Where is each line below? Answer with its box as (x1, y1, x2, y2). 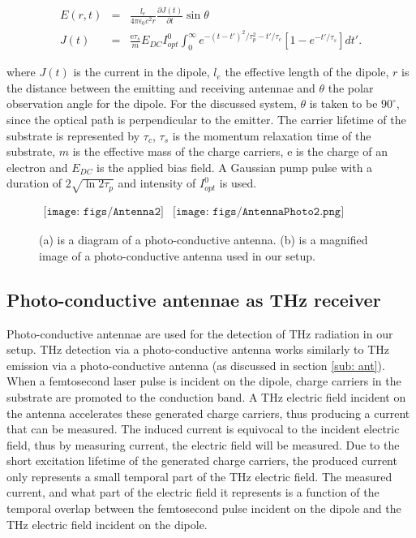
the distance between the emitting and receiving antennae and (6, 79, 315, 96)
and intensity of (118, 174, 196, 192)
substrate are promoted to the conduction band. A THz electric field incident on (6, 388, 406, 405)
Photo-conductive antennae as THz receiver (6, 286, 381, 312)
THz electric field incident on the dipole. (6, 515, 208, 532)
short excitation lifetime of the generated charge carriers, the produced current (6, 452, 397, 469)
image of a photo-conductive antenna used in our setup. (39, 247, 315, 264)
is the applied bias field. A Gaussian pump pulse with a (96, 158, 373, 175)
